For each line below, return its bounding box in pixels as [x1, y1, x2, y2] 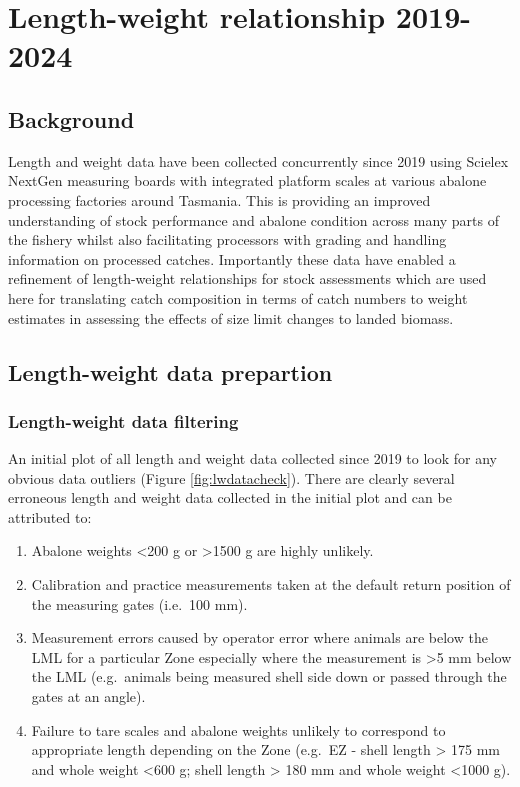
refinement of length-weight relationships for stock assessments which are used [8, 268, 487, 289]
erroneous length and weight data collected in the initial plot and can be [8, 487, 452, 508]
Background [8, 103, 135, 134]
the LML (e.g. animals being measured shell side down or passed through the [31, 666, 507, 687]
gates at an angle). [31, 686, 146, 707]
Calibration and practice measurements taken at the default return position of [31, 574, 511, 595]
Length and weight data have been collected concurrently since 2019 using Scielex [8, 150, 509, 171]
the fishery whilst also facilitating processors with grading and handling [8, 229, 447, 250]
